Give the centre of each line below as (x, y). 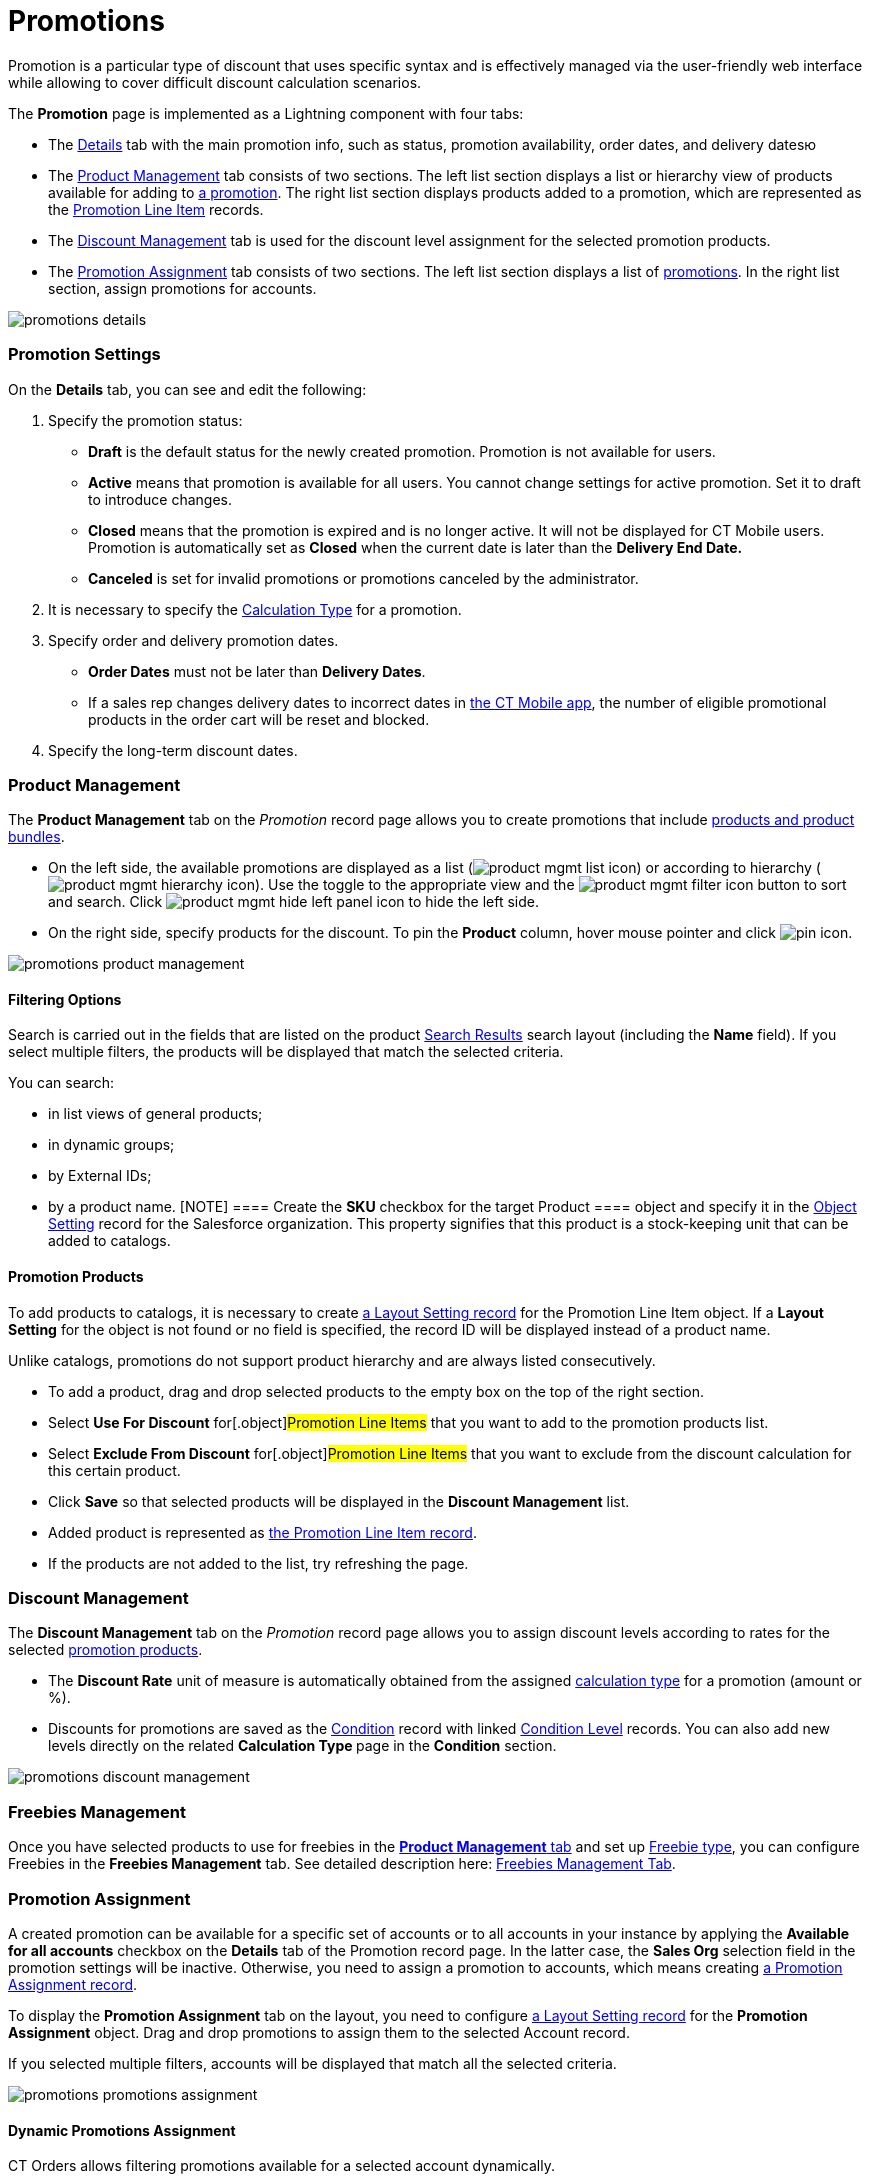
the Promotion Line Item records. (156, 209)
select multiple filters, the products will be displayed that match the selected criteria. (286, 1052)
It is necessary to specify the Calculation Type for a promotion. (255, 609)
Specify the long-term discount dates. (173, 750)
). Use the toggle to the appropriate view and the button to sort (550, 885)
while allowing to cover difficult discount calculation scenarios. (215, 82)
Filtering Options (65, 999)
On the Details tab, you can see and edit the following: (187, 389)
